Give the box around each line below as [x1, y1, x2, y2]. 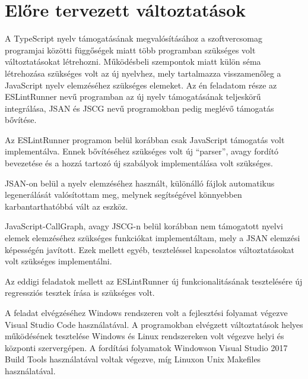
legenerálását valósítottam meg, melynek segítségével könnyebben [5, 188, 242, 201]
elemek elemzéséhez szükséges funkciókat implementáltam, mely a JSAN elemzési [5, 232, 300, 244]
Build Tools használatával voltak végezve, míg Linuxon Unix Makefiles [5, 353, 261, 365]
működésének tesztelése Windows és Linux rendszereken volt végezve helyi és [5, 330, 284, 342]
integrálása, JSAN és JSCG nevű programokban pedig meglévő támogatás [5, 102, 274, 114]
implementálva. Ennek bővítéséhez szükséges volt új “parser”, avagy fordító [5, 145, 279, 157]
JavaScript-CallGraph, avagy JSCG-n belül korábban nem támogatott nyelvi [5, 220, 283, 232]
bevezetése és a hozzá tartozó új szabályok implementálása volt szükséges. [5, 157, 273, 169]
